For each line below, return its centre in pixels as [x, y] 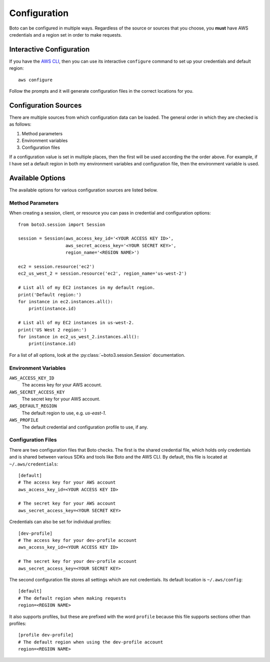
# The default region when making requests [72, 598]
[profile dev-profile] [46, 635]
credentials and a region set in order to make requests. [65, 35]
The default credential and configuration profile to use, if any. [85, 427]
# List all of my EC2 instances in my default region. [87, 288]
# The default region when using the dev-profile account [91, 642]
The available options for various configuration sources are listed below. [83, 190]
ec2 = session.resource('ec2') [56, 267]
